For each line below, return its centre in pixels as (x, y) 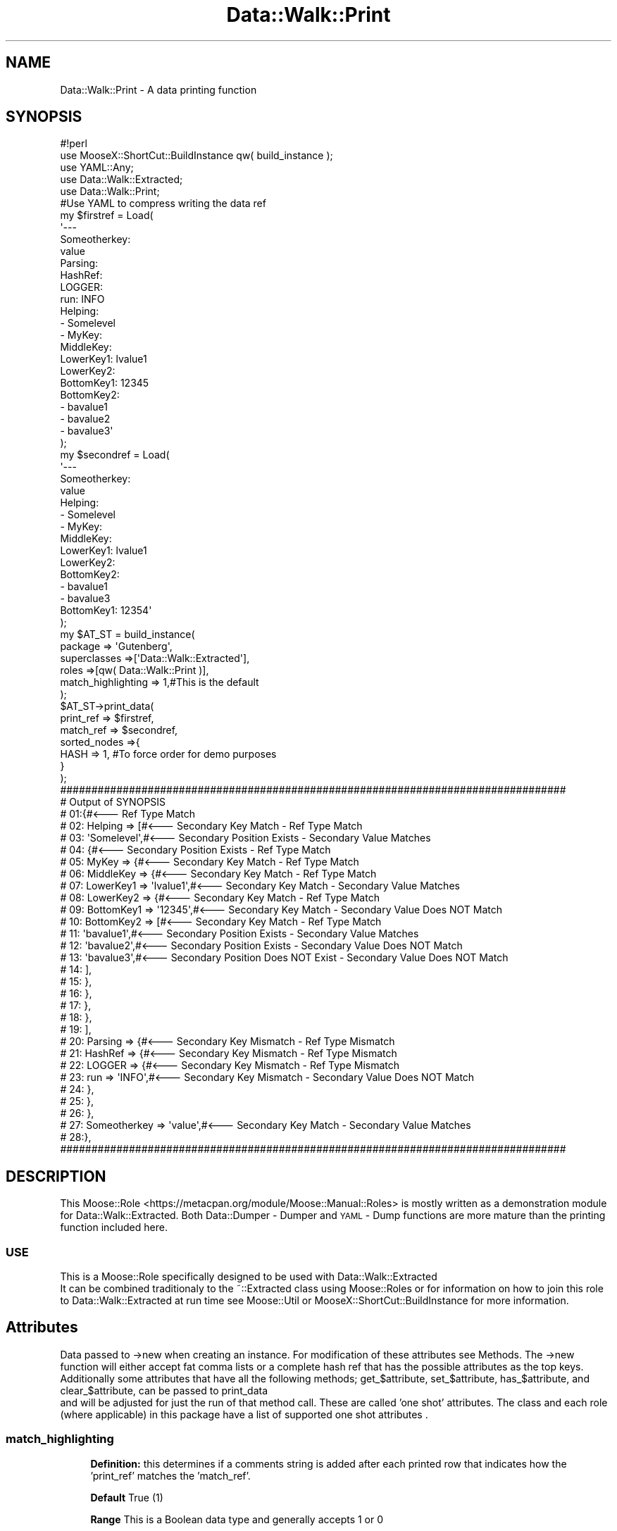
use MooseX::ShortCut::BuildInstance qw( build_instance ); (197, 156)
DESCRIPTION (56, 1176)
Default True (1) (127, 1497)
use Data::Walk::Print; (110, 192)
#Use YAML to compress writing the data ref (163, 204)
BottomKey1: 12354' (106, 611)
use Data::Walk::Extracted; (121, 180)
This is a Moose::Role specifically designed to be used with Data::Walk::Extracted (249, 1277)
